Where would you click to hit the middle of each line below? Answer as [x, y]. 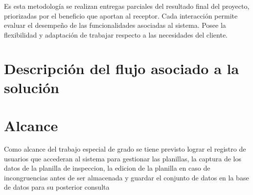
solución [32, 87]
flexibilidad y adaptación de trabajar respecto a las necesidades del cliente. [116, 34]
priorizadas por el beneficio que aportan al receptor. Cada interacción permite [121, 15]
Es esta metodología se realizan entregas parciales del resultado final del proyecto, [127, 6]
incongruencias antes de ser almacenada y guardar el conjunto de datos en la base [126, 177]
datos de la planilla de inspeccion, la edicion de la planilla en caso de [107, 168]
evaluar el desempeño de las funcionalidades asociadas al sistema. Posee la [115, 25]
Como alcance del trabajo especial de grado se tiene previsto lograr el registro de [125, 149]
